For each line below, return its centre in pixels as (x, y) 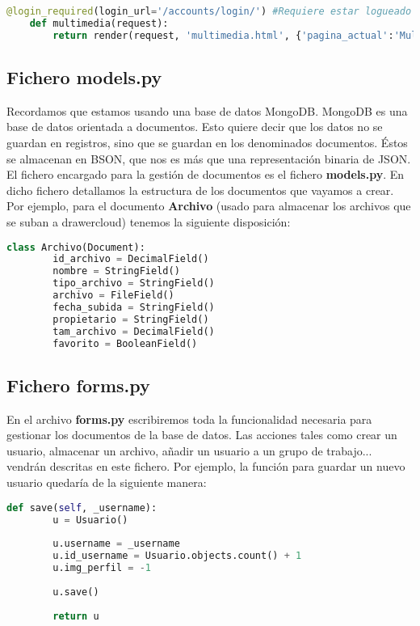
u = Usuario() (90, 520)
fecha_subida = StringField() (134, 307)
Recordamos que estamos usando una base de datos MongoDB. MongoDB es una (207, 110)
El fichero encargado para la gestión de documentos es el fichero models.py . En (206, 174)
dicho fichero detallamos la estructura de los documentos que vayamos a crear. (200, 190)
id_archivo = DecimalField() (131, 259)
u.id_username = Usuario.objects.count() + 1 (177, 556)
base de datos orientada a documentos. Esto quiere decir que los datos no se (195, 127)
